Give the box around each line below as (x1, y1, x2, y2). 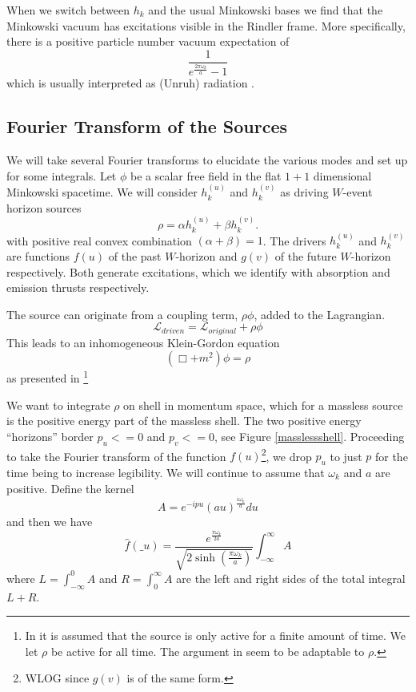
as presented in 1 (6, 367, 89, 386)
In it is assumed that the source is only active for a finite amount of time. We (25, 627, 406, 644)
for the (374, 447, 408, 464)
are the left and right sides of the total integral (176, 569, 406, 586)
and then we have (6, 513, 93, 530)
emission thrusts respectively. (6, 279, 150, 296)
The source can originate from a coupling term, (6, 306, 238, 322)
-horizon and (175, 247, 238, 264)
